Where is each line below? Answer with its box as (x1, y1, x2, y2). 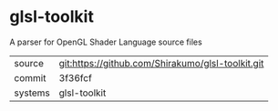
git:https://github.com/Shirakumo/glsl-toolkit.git (58, 56, 264, 69)
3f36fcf (58, 71, 93, 84)
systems (14, 86, 50, 99)
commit (14, 71, 46, 84)
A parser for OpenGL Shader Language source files (9, 36, 202, 47)
